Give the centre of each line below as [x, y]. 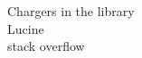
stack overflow [46, 46]
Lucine [26, 28]
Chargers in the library [71, 11]
